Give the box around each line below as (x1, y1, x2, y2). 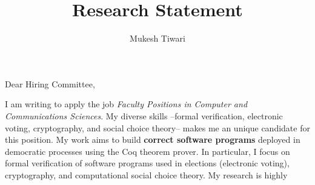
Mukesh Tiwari (130, 32, 185, 45)
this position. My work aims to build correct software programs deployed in (5, 133, 300, 146)
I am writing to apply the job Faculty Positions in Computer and (5, 98, 248, 110)
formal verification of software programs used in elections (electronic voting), (5, 157, 290, 169)
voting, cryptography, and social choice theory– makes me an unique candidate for (5, 121, 310, 134)
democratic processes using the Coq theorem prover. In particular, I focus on (5, 145, 290, 157)
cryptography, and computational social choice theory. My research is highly (5, 168, 288, 181)
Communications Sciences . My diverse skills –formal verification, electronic (5, 109, 283, 122)
